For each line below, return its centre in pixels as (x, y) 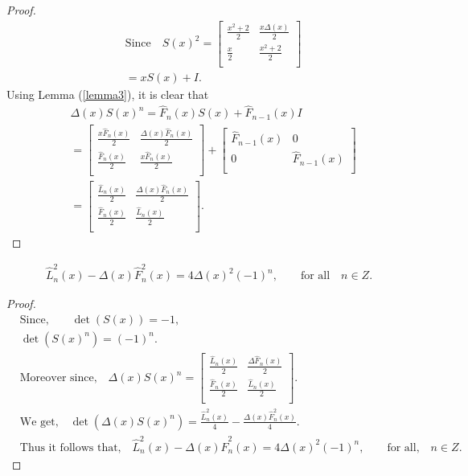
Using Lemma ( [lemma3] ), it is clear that (108, 94)
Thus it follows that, (70, 447)
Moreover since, (58, 378)
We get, (39, 422)
